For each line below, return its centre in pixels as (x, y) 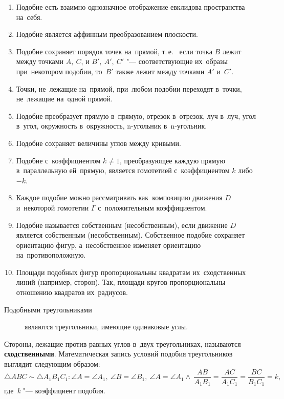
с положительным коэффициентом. (152, 207)
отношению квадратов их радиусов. (72, 292)
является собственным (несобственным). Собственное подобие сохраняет (130, 235)
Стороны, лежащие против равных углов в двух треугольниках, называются (123, 343)
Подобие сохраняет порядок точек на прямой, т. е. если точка (114, 51)
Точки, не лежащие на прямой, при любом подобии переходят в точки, (129, 88)
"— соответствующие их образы (177, 61)
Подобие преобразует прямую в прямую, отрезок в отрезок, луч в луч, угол (136, 115)
